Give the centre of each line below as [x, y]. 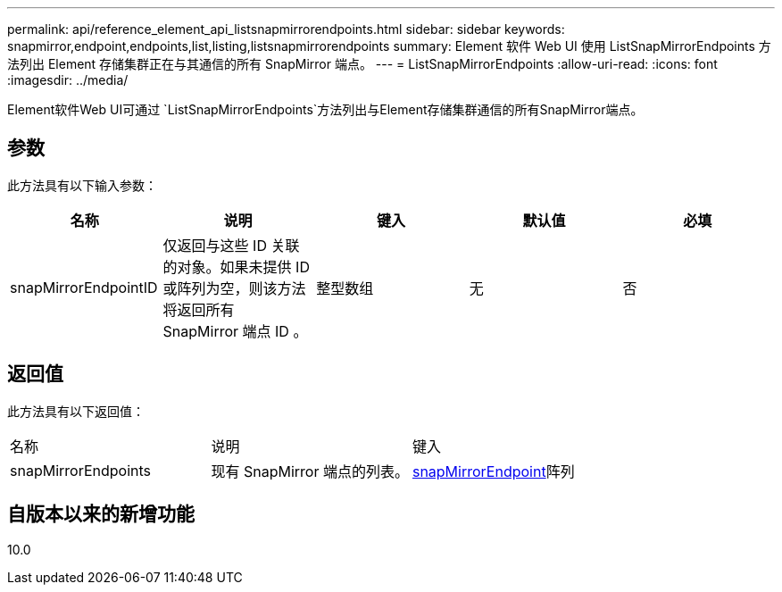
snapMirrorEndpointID [84, 287]
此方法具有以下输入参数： [82, 185]
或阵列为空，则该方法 [234, 288]
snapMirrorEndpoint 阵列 [493, 471]
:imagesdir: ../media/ [68, 80]
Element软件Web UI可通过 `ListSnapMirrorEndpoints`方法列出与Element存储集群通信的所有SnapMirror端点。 [325, 109]
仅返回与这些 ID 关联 [231, 245]
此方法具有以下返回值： [76, 411]
